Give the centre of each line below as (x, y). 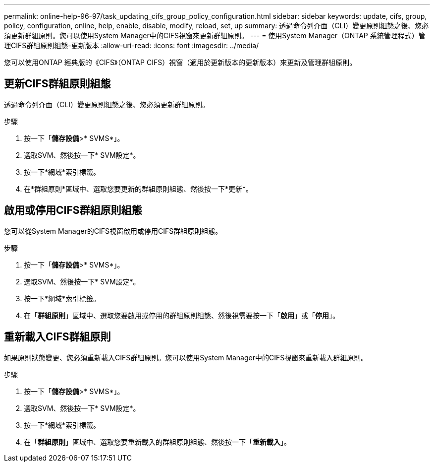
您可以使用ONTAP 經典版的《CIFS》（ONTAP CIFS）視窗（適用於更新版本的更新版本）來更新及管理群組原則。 (180, 62)
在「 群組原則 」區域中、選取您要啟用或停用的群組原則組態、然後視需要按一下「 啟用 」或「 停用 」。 (182, 315)
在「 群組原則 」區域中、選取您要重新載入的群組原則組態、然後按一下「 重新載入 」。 (157, 442)
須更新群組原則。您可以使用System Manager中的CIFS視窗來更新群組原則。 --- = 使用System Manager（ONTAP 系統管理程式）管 (215, 35)
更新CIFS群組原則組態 (57, 84)
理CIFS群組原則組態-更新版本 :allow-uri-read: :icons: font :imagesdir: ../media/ (132, 45)
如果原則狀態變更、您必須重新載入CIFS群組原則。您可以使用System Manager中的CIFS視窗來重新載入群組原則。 (186, 357)
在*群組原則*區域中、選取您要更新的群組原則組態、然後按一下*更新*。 (138, 189)
